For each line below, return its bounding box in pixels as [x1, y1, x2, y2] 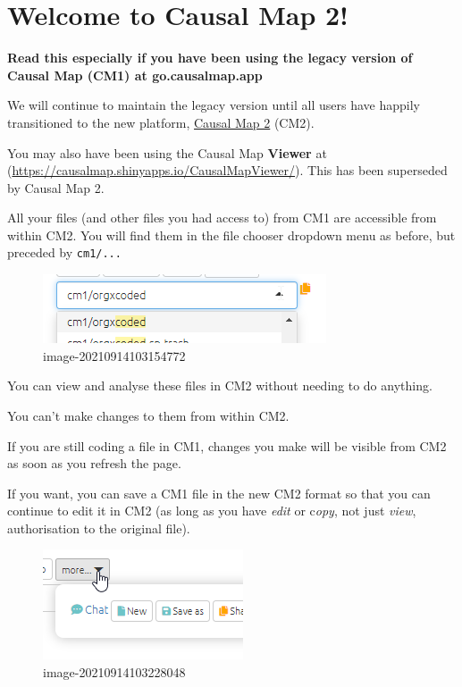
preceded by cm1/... [7, 243, 122, 262]
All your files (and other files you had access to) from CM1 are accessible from [7, 208, 437, 227]
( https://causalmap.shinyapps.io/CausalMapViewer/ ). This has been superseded [7, 161, 448, 180]
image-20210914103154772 [43, 346, 186, 364]
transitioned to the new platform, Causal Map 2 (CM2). [7, 113, 315, 131]
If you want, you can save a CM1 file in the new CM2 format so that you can [7, 483, 431, 502]
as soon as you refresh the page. [7, 454, 181, 473]
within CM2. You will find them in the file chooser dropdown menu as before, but [7, 225, 456, 244]
